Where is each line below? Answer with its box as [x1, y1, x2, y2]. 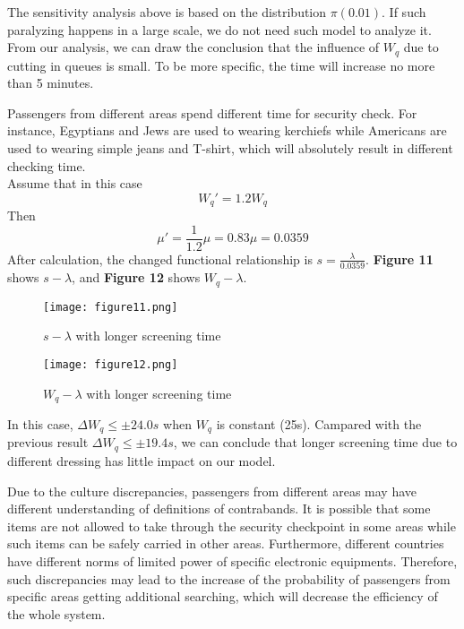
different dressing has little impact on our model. [7, 451, 276, 470]
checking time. [7, 156, 86, 175]
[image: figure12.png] [43, 358, 178, 371]
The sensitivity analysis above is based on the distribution [7, 3, 327, 21]
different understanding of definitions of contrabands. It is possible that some [7, 499, 431, 518]
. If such [382, 3, 426, 21]
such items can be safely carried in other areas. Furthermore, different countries [7, 534, 444, 553]
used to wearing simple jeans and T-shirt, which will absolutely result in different [7, 139, 453, 158]
